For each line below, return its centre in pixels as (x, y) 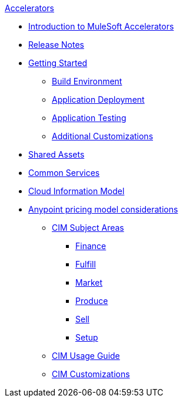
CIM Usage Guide (86, 356)
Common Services (64, 173)
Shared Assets (56, 154)
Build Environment (87, 81)
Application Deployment (98, 99)
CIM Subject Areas (88, 228)
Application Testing (89, 118)
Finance (91, 246)
